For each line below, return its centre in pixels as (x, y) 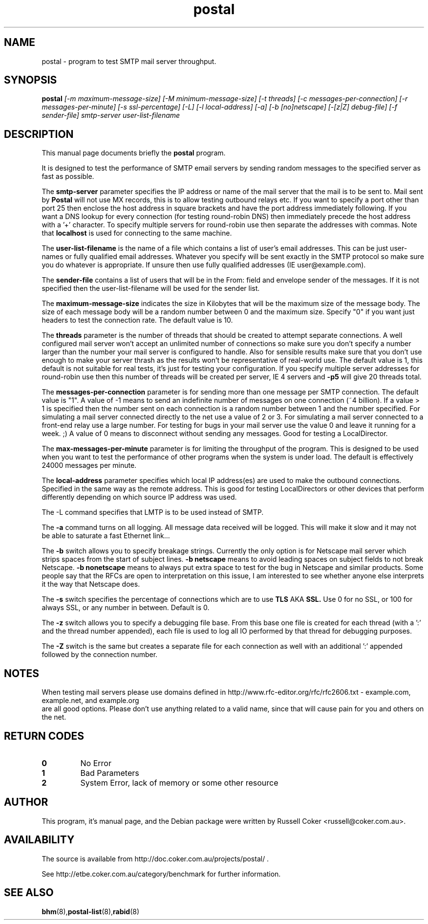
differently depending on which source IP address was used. (139, 497)
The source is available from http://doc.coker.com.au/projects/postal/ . (155, 858)
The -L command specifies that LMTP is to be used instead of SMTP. (153, 512)
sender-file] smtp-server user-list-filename (111, 115)
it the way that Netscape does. (91, 584)
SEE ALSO (29, 893)
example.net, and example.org (90, 701)
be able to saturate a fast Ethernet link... (106, 536)
